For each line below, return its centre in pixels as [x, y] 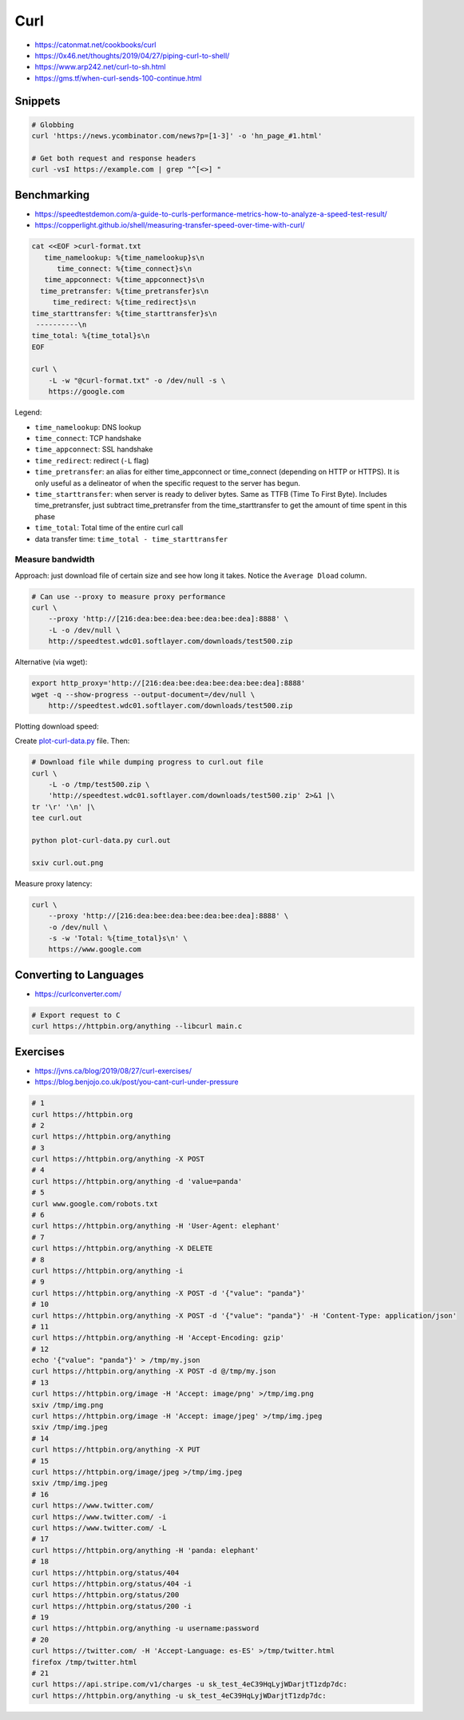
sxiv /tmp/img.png [67, 1405]
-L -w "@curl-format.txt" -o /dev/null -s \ [137, 380]
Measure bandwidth [55, 559]
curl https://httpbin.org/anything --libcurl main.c [137, 1026]
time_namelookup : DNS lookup [88, 427]
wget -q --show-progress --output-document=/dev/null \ [143, 694]
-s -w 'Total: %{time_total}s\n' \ [118, 938]
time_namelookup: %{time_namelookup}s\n [125, 257]
